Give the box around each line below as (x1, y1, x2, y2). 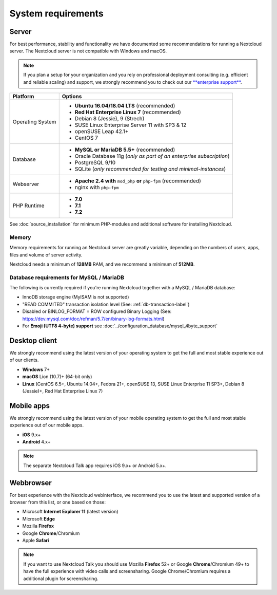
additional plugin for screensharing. (23, 575, 98, 582)
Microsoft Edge (22, 515, 55, 522)
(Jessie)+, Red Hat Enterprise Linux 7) (22, 388, 103, 394)
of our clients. (9, 357, 39, 363)
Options (62, 93, 82, 100)
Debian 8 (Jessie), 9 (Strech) (74, 115, 145, 122)
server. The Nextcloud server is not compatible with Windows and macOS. (9, 48, 167, 54)
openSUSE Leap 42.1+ (74, 128, 129, 135)
